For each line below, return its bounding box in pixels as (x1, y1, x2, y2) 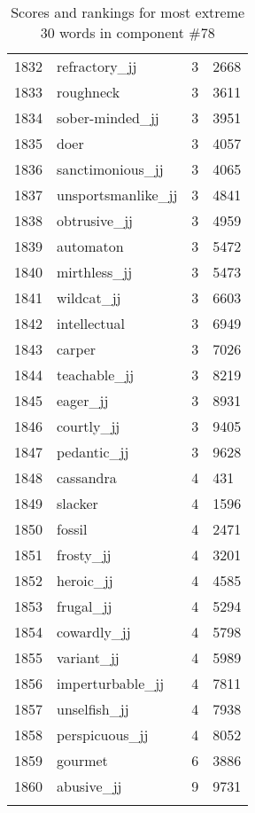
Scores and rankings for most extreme (11, 2, 245, 22)
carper (57, 339, 97, 359)
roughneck (57, 82, 120, 102)
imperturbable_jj (57, 673, 165, 693)
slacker (57, 493, 98, 513)
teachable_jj (57, 364, 135, 385)
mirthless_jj (57, 262, 133, 282)
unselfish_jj (57, 699, 129, 719)
